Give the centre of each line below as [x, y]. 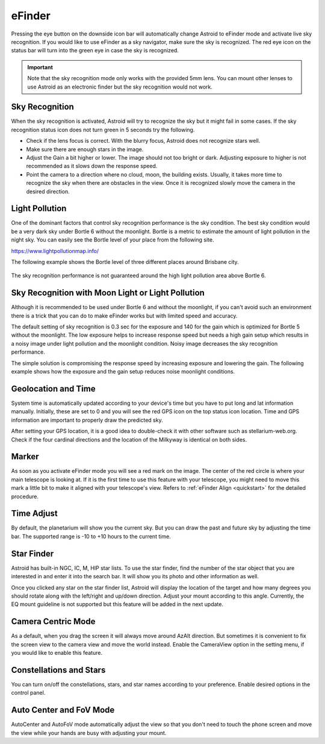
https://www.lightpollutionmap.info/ [55, 251]
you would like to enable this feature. [57, 653]
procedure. [25, 496]
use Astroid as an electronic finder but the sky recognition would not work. [120, 87]
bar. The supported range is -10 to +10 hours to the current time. [91, 536]
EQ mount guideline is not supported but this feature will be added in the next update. [117, 604]
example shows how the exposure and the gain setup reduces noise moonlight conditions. [123, 372]
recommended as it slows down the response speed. [92, 166]
